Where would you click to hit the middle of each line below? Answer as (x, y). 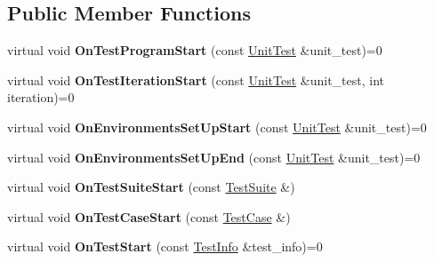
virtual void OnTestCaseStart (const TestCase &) (149, 216)
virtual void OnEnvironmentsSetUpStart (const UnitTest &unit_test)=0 (217, 127)
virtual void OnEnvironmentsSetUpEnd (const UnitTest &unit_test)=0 (214, 157)
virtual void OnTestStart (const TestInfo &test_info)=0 (165, 246)
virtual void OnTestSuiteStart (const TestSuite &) (151, 187)
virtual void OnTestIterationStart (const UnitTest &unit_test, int (196, 79)
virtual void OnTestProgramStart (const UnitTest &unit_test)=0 (195, 50)
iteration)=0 (41, 97)
